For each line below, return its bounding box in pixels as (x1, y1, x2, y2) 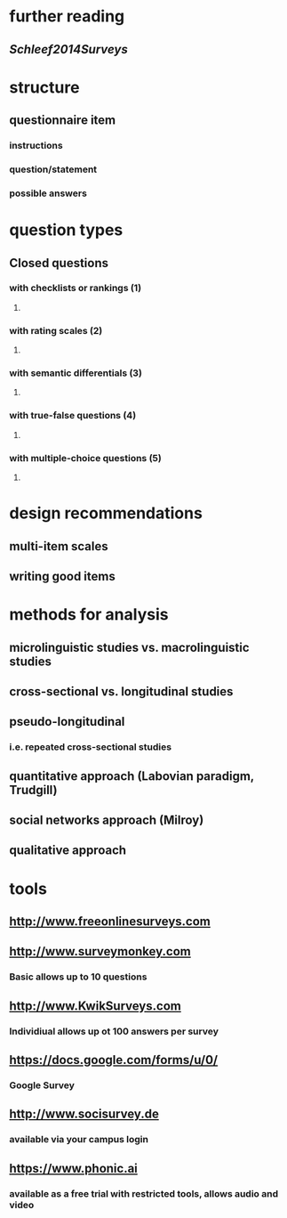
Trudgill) (9, 782, 58, 798)
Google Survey (9, 1079, 76, 1092)
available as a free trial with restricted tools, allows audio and (9, 1187, 279, 1199)
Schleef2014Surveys (9, 42, 129, 57)
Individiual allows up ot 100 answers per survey (9, 1025, 219, 1037)
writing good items (9, 568, 116, 584)
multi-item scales (9, 539, 108, 554)
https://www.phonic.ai (9, 1160, 138, 1176)
